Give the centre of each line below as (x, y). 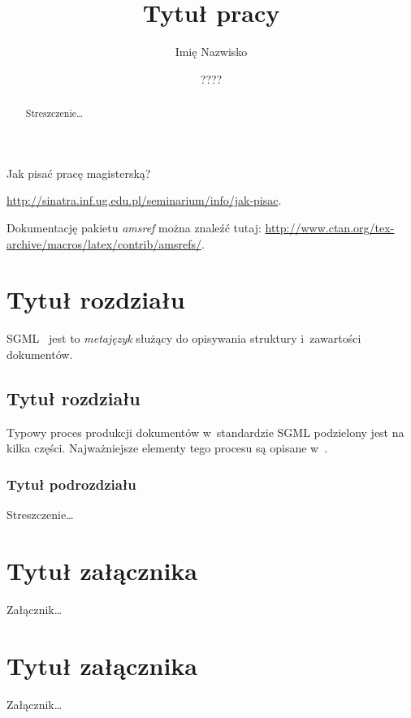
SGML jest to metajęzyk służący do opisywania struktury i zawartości (184, 338)
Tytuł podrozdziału (71, 484)
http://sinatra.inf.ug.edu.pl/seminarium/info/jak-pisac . (144, 200)
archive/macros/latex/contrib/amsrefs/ (104, 243)
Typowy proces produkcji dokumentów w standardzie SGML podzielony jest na (205, 432)
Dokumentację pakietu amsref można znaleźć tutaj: (134, 227)
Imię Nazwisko (211, 52)
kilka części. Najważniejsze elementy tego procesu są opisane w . (167, 448)
